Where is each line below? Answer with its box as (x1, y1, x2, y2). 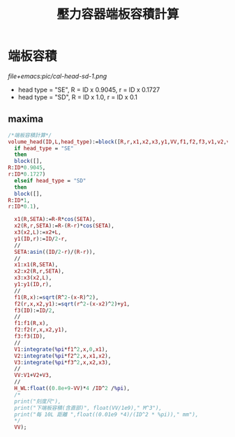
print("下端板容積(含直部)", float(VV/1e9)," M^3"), (14, 404, 162, 411)
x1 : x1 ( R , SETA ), (14, 262, 59, 268)
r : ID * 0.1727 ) (8, 171, 46, 178)
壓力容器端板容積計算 (56, 6, 179, 22)
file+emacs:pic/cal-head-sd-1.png (8, 71, 107, 80)
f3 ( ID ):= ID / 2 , (14, 307, 55, 314)
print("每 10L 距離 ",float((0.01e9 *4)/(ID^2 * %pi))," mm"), (14, 410, 199, 418)
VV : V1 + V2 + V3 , (14, 372, 52, 379)
